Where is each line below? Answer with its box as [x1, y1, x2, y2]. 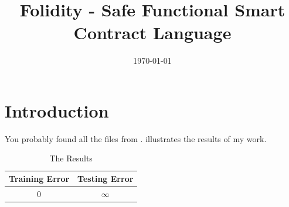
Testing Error [77, 172, 134, 185]
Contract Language [73, 20, 232, 44]
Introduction [5, 98, 109, 122]
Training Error [9, 172, 70, 185]
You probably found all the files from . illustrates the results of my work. [5, 132, 267, 144]
